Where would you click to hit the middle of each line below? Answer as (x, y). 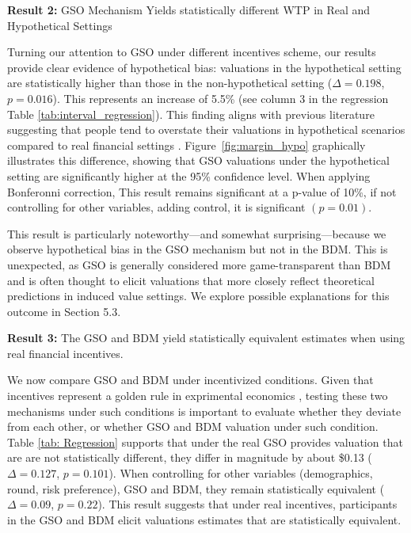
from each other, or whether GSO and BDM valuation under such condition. (193, 426)
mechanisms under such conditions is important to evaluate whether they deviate (204, 411)
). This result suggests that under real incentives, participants (247, 504)
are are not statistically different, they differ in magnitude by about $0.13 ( (190, 457)
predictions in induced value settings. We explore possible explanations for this (198, 296)
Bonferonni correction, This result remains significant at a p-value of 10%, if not (202, 191)
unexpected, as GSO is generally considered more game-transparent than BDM (199, 264)
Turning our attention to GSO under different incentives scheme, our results (192, 52)
